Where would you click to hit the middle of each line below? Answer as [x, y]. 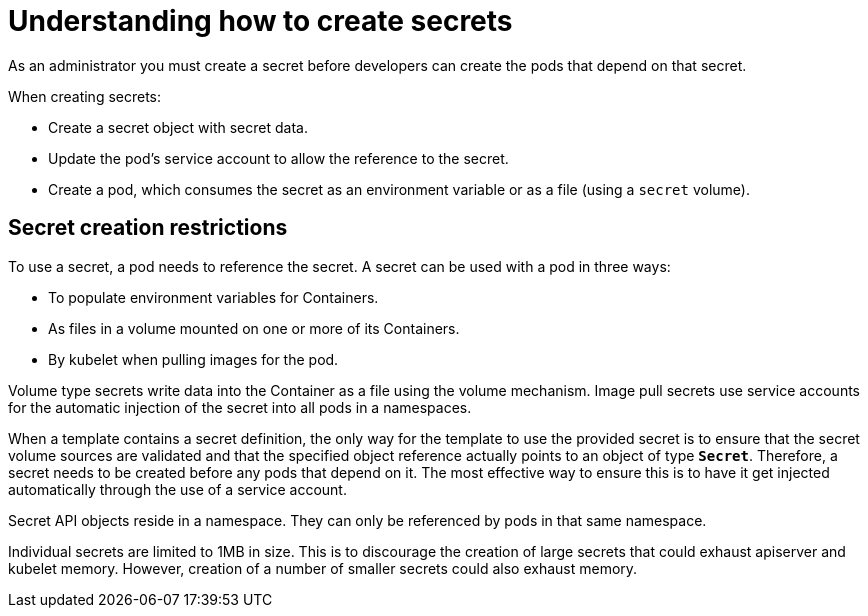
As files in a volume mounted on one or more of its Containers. [254, 328]
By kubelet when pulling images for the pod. [193, 359]
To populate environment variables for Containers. [213, 297]
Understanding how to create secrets [260, 21]
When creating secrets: [85, 96]
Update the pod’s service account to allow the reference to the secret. [278, 158]
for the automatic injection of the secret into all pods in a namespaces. [240, 407]
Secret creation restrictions [148, 228]
